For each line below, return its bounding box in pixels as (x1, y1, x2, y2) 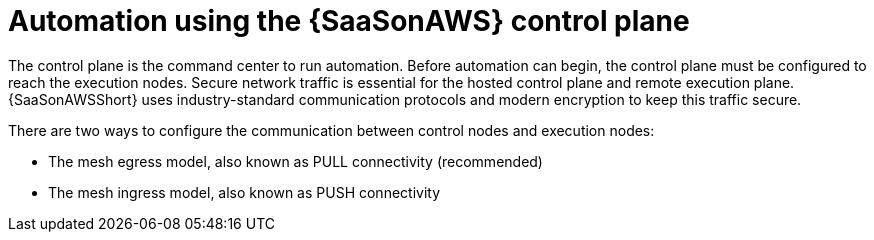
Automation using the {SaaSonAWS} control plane (8, 4, 690, 38)
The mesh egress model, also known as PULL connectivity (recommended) (48, 152, 543, 170)
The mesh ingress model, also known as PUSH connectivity (48, 183, 441, 201)
